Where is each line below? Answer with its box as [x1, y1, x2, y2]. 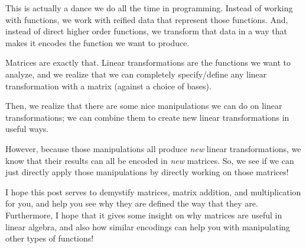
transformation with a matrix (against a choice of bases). [5, 79, 211, 92]
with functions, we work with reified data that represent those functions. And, [5, 13, 288, 25]
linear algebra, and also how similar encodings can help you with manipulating [5, 220, 290, 233]
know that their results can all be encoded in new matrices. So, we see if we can [5, 154, 294, 166]
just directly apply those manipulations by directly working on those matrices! [5, 166, 289, 178]
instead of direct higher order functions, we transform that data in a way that [5, 25, 287, 37]
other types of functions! [5, 232, 94, 244]
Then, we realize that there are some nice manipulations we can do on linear [5, 99, 282, 112]
